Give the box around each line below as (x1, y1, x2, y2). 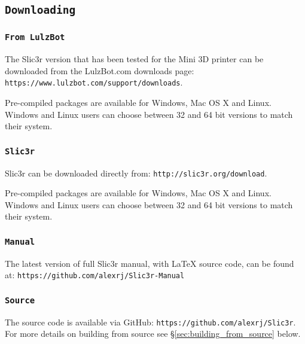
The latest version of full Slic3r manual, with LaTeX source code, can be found (5, 257, 294, 269)
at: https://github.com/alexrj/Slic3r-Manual (5, 269, 185, 281)
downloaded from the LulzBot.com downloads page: (5, 64, 194, 77)
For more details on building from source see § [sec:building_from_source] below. (5, 327, 301, 340)
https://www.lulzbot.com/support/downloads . (5, 76, 183, 89)
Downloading (5, 4, 76, 17)
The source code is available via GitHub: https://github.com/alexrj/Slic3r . (5, 315, 296, 328)
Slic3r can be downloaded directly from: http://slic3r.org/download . (5, 166, 267, 179)
